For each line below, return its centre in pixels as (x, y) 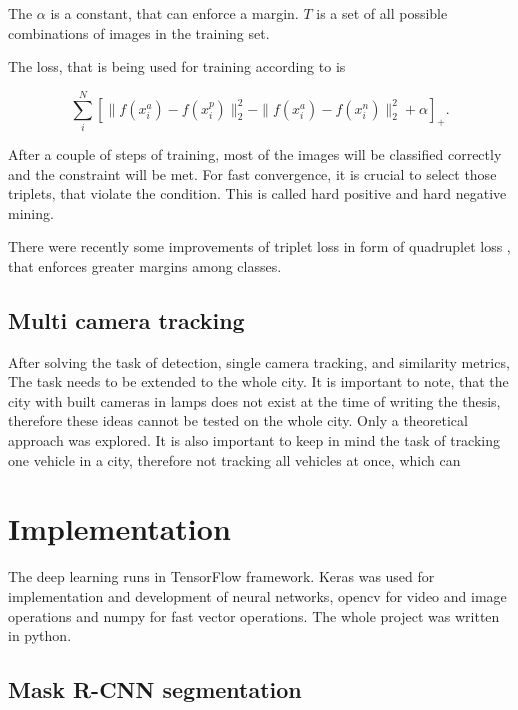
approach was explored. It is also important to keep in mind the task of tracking (254, 440)
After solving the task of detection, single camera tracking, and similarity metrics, (259, 361)
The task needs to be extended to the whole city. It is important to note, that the (258, 381)
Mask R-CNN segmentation (155, 689)
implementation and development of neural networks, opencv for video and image (257, 595)
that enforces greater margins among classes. (145, 265)
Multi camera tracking (126, 319)
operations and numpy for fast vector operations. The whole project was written (254, 615)
